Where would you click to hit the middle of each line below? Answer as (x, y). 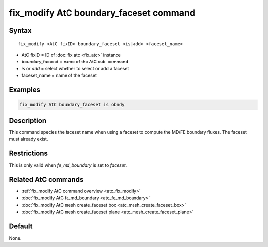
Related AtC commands (46, 179)
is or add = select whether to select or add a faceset (75, 68)
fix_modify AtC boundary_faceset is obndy (72, 105)
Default (21, 226)
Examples (25, 90)
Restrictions (29, 153)
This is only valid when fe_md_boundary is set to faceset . (68, 165)
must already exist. (29, 139)
